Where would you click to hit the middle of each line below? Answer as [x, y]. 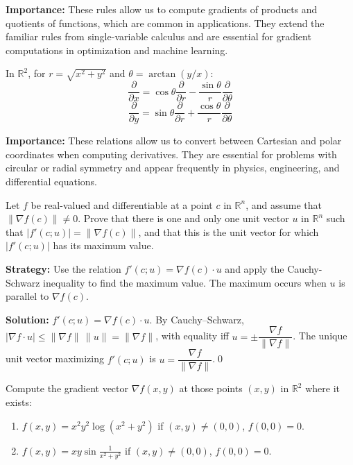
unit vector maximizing [55, 358]
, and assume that [284, 204]
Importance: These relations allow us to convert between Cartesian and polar [174, 141]
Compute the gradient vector [67, 388]
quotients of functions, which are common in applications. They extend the [165, 23]
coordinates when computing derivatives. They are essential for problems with [171, 154]
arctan [162, 75]
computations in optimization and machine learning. [117, 50]
